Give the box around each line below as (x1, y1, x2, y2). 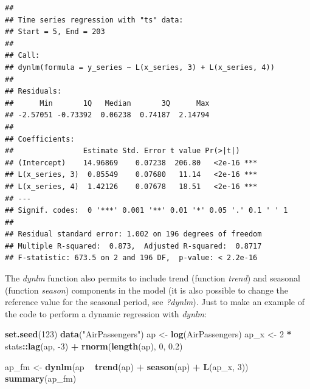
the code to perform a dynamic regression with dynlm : (5, 307, 207, 320)
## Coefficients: (5, 134, 75, 143)
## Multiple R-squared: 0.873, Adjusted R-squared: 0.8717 (5, 241, 262, 250)
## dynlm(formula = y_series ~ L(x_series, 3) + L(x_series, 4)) (5, 63, 275, 72)
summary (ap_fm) (5, 372, 77, 385)
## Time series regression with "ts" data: (5, 15, 184, 24)
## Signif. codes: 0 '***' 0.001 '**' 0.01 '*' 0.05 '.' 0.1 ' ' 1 (5, 206, 288, 215)
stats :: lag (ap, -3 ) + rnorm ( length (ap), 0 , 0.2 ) (5, 340, 183, 353)
